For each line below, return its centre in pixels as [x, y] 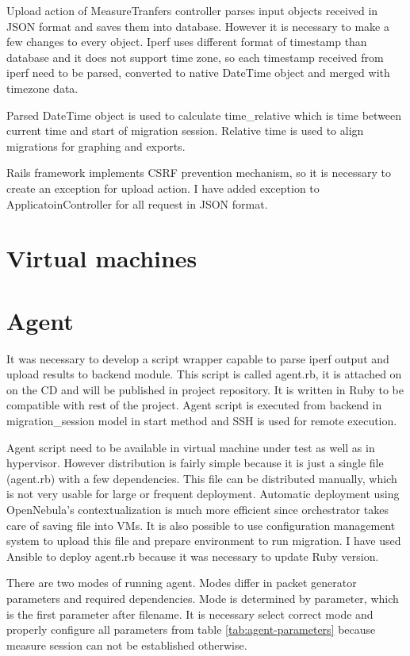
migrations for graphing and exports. [96, 146]
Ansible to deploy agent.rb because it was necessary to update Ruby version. [193, 556]
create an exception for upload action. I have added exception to [163, 188]
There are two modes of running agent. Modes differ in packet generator [182, 583]
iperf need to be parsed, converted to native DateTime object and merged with [198, 73]
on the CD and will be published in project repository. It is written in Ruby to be [205, 389]
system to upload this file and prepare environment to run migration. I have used [204, 541]
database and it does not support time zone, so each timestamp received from [195, 57]
